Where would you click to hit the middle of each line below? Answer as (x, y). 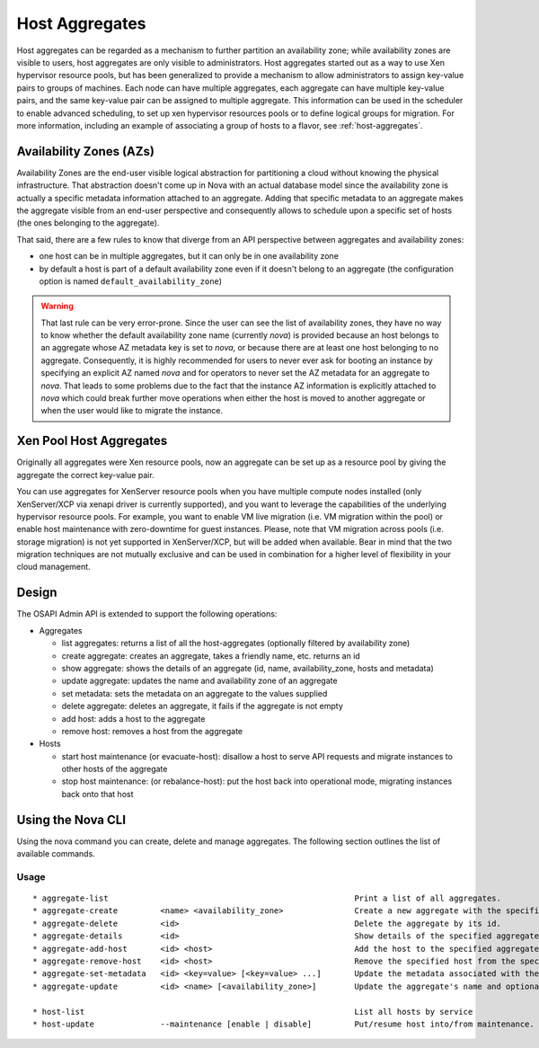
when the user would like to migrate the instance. (132, 411)
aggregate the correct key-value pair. (85, 475)
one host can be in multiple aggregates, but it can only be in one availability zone (189, 256)
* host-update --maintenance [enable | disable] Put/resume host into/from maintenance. (283, 1024)
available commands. (56, 854)
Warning (57, 306)
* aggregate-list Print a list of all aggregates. (267, 898)
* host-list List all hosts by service (253, 1012)
